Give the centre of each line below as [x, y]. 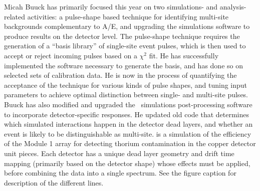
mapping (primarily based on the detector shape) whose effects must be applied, [127, 163]
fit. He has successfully [184, 55]
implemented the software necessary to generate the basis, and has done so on [123, 65]
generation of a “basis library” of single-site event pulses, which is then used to [125, 46]
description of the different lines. [54, 182]
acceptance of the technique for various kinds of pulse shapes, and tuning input [126, 85]
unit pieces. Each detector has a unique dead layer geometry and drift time [119, 153]
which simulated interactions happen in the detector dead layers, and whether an [128, 124]
